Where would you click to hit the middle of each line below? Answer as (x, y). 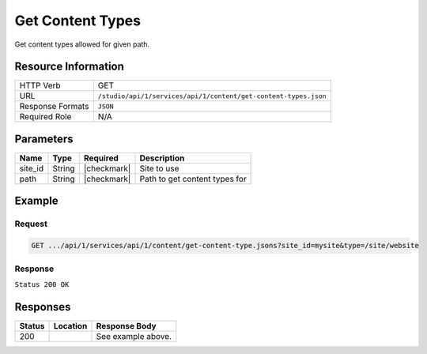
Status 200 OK (42, 284)
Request (31, 224)
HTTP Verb (40, 85)
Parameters (44, 139)
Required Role (45, 117)
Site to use (159, 168)
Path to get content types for (193, 179)
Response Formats (54, 107)
